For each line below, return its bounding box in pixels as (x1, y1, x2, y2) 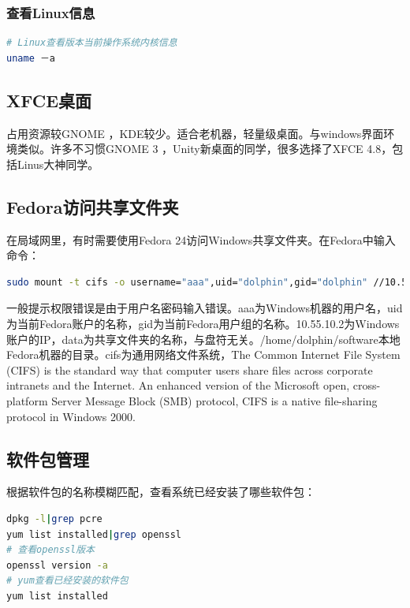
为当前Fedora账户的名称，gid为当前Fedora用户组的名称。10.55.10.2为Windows (6, 315, 400, 331)
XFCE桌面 (6, 88, 92, 112)
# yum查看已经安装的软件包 (6, 575, 129, 587)
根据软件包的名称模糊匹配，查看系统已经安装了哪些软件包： (6, 483, 315, 500)
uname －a (6, 52, 56, 64)
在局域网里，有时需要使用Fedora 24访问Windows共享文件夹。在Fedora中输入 (6, 231, 396, 248)
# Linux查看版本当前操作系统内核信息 (6, 37, 177, 49)
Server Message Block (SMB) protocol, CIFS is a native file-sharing (51, 392, 378, 408)
